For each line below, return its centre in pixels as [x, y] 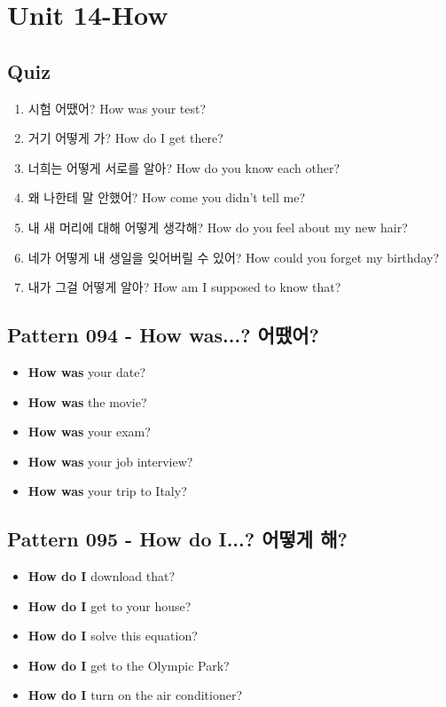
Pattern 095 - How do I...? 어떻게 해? [177, 539]
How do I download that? [102, 576]
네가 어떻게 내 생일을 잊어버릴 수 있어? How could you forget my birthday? [233, 257]
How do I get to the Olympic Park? [129, 665]
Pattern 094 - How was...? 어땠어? [163, 335]
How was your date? [87, 371]
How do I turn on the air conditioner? [135, 695]
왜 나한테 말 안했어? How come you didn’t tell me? [167, 197]
